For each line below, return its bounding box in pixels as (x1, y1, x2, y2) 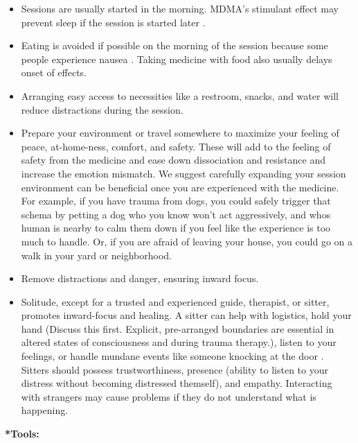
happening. (21, 403, 69, 417)
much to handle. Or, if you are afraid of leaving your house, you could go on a (21, 234, 353, 248)
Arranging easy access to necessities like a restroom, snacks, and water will (21, 88, 339, 103)
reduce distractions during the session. (21, 102, 184, 116)
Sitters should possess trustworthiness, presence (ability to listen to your (21, 362, 328, 376)
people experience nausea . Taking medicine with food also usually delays (21, 51, 332, 66)
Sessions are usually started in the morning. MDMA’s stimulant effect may (21, 1, 339, 15)
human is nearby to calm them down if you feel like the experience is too (21, 220, 331, 235)
